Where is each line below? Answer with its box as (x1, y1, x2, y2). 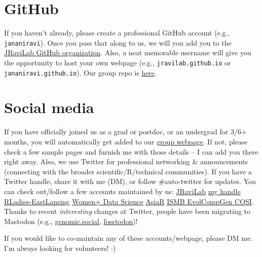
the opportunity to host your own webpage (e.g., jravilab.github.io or (4, 57, 231, 67)
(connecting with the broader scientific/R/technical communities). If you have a (4, 166, 252, 176)
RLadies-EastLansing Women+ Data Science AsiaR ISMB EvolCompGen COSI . (4, 196, 254, 206)
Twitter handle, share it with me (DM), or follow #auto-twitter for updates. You (4, 176, 256, 187)
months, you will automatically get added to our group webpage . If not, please (4, 136, 248, 146)
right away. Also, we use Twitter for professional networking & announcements (4, 156, 248, 167)
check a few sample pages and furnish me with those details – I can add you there (4, 146, 258, 157)
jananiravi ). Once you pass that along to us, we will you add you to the (4, 37, 232, 48)
